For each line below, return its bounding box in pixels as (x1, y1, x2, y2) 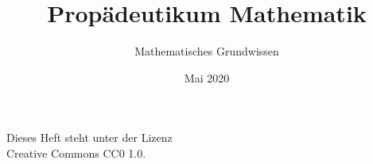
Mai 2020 (184, 69, 230, 86)
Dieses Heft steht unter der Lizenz (6, 129, 173, 146)
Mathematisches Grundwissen (134, 43, 279, 59)
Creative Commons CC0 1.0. (6, 144, 146, 161)
